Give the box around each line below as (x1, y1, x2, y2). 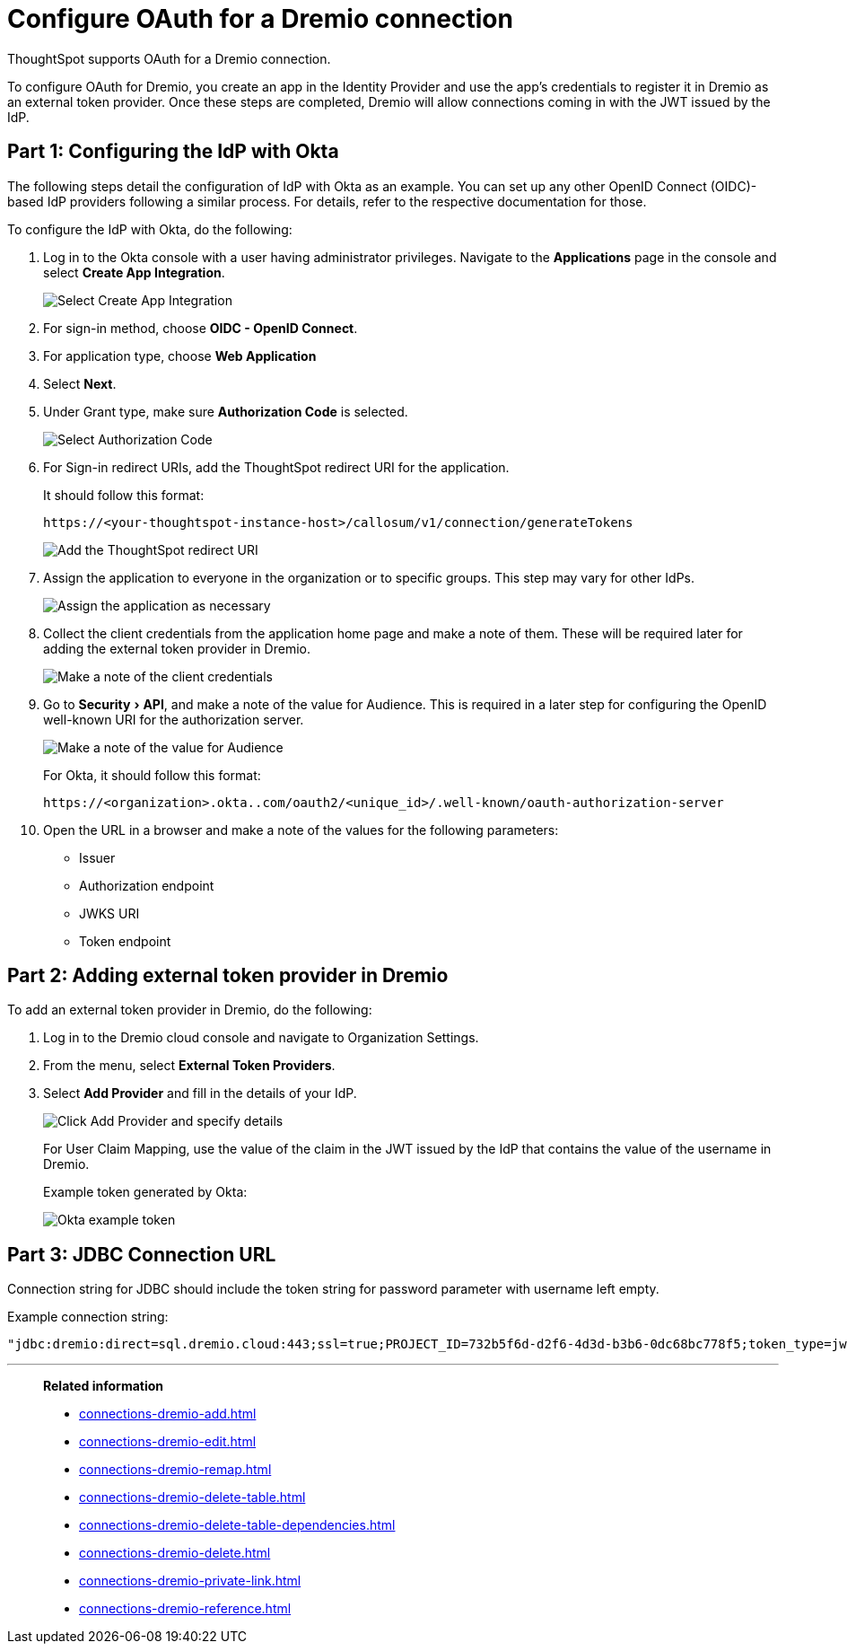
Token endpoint (79, 933, 171, 949)
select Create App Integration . (43, 264, 225, 280)
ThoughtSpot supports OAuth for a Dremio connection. (7, 50, 331, 66)
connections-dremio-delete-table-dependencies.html (79, 1517, 396, 1533)
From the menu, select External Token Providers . (43, 1058, 336, 1074)
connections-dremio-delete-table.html (79, 1489, 306, 1506)
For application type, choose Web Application (43, 347, 317, 364)
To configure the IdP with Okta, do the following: (7, 221, 293, 237)
